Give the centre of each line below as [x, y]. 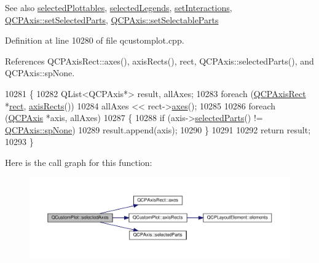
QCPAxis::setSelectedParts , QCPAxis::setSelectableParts [112, 19]
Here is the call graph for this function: [79, 162]
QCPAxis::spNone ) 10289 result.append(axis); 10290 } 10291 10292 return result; [158, 129]
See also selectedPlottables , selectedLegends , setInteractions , [119, 7]
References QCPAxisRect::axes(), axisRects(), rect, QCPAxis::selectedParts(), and [159, 61]
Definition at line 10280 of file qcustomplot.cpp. [95, 40]
